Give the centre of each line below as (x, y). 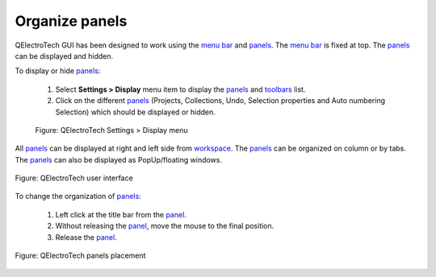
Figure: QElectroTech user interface (74, 178)
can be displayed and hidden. (64, 56)
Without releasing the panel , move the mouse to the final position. (165, 226)
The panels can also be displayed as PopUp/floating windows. (118, 159)
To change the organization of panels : (78, 196)
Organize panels (71, 21)
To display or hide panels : (58, 71)
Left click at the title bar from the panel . (121, 214)
